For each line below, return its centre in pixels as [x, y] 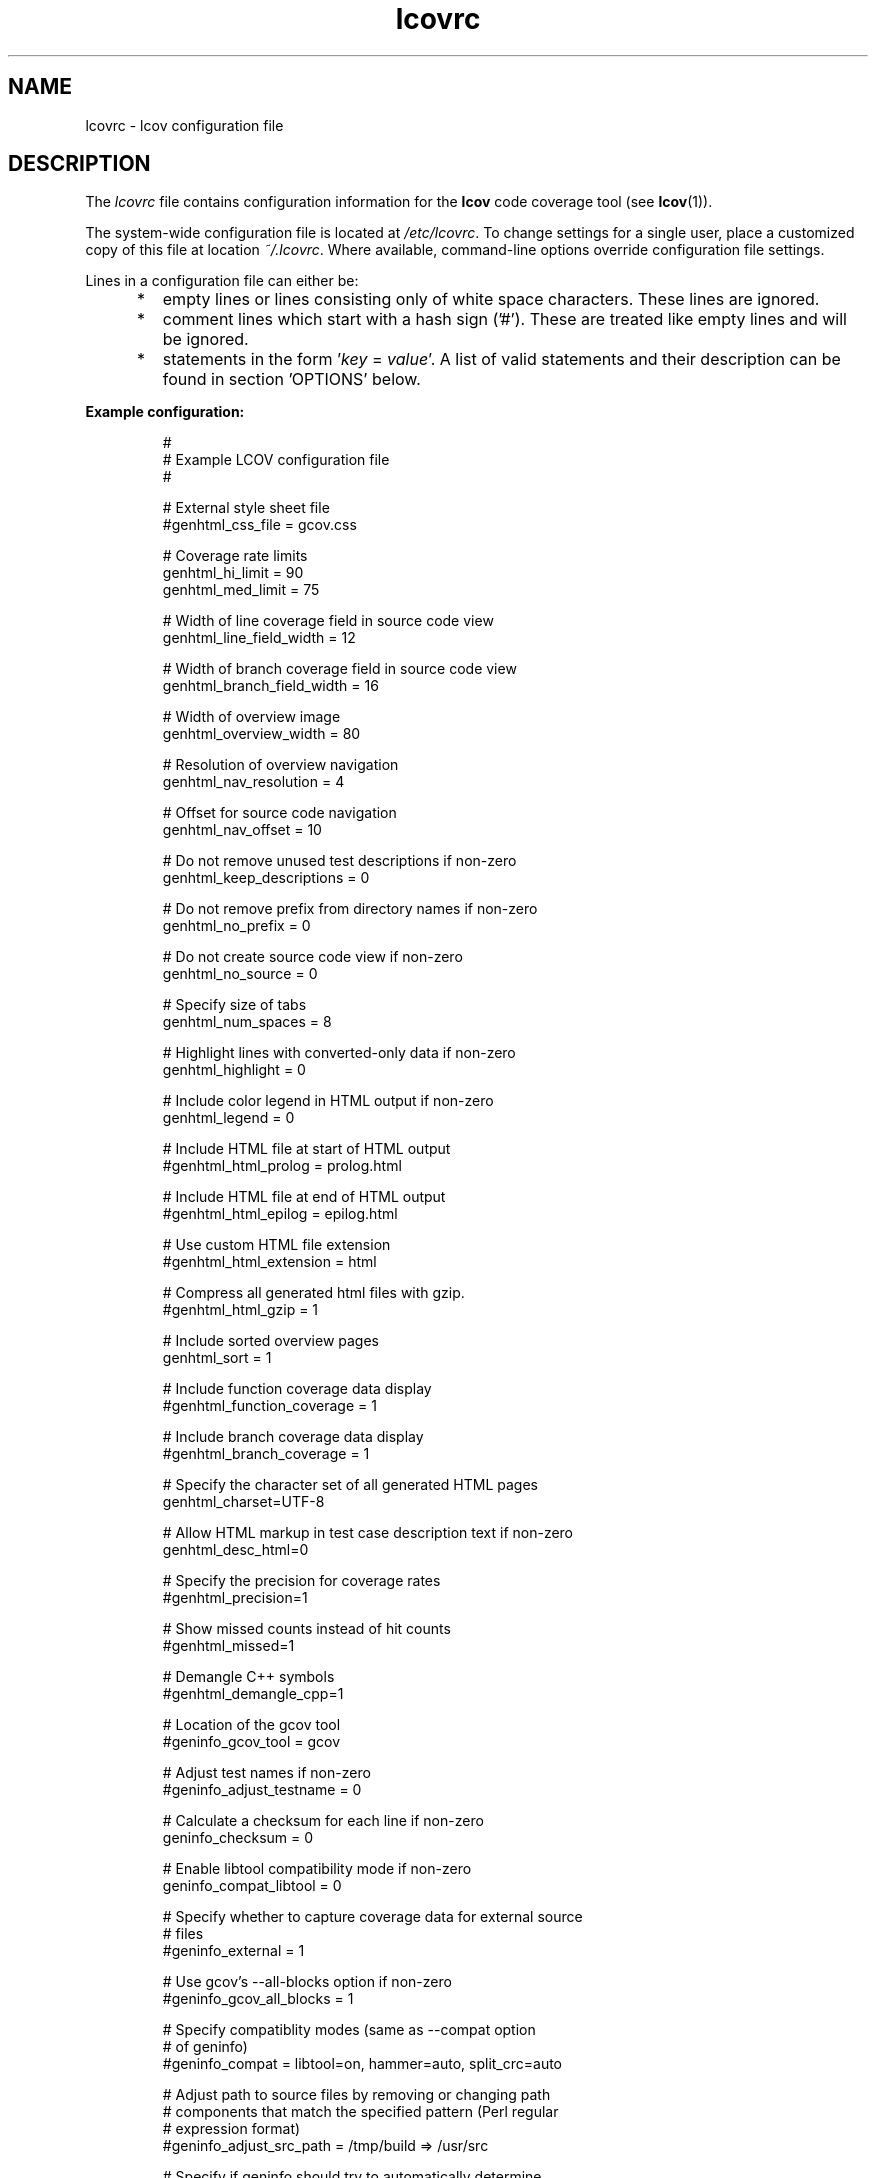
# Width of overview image [251, 717]
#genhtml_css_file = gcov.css [259, 525]
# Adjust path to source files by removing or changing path [356, 2095]
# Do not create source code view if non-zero [312, 957]
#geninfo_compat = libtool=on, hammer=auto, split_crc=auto [362, 2064]
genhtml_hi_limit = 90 [233, 573]
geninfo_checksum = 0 [238, 1838]
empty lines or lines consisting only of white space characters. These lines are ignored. [491, 299]
